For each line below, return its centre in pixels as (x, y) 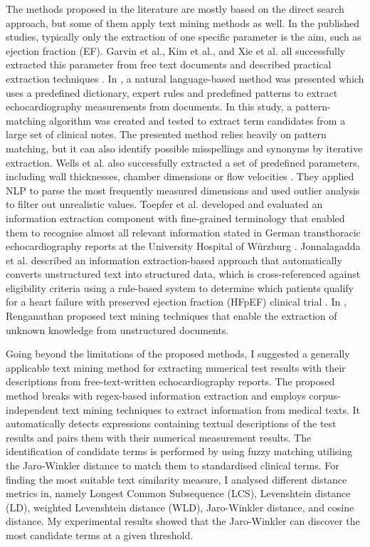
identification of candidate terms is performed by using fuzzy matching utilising (179, 451)
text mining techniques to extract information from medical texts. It (211, 409)
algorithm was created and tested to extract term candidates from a (197, 120)
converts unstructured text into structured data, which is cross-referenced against (183, 274)
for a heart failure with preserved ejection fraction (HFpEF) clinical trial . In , (176, 302)
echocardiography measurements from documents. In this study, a (149, 106)
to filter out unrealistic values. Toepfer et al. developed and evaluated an (164, 204)
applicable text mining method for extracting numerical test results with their (176, 367)
